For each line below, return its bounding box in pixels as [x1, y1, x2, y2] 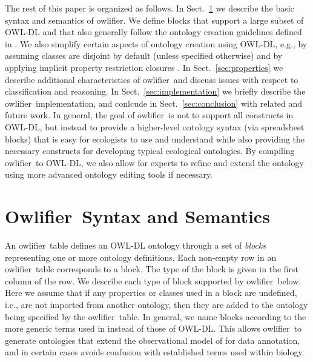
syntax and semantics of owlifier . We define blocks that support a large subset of [5, 13, 304, 26]
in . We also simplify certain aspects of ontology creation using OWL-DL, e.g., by [5, 37, 308, 50]
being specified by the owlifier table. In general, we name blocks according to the [5, 310, 306, 323]
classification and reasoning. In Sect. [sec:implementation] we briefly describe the [5, 85, 306, 98]
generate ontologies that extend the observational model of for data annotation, [5, 334, 300, 346]
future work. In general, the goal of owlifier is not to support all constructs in [5, 109, 294, 121]
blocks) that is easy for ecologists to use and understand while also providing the [5, 132, 305, 145]
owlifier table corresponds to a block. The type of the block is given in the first [5, 263, 299, 275]
